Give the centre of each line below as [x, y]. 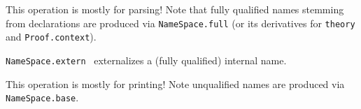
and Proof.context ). [51, 37]
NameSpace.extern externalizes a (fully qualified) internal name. [146, 60]
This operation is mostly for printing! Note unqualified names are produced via [175, 83]
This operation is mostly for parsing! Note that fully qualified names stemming [175, 9]
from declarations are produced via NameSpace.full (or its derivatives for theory [180, 23]
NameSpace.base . [42, 97]
